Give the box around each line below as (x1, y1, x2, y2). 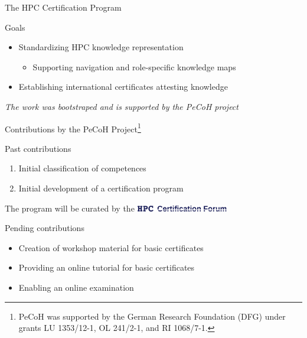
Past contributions (5, 142, 71, 154)
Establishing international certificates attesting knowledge (18, 80, 228, 93)
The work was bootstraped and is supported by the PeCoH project (5, 100, 239, 112)
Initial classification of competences (18, 162, 146, 174)
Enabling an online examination (18, 281, 134, 293)
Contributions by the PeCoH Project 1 (5, 121, 141, 135)
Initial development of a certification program (18, 182, 184, 194)
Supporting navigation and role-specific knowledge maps (32, 60, 236, 73)
